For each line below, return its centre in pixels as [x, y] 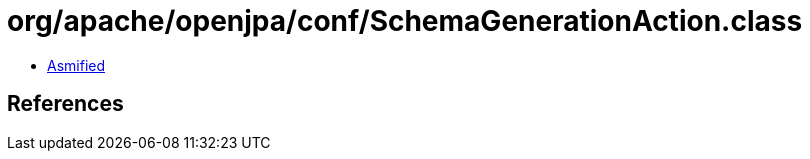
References [65, 104]
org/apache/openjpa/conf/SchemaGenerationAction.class [405, 21]
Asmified [76, 65]
